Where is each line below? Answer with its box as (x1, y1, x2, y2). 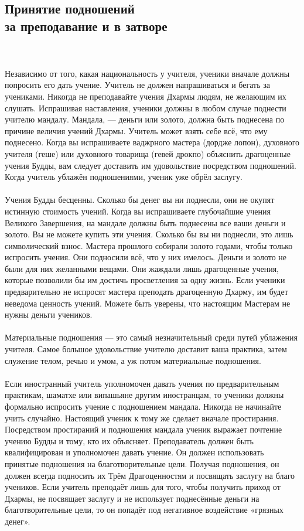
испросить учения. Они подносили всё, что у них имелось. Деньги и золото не (5, 251, 287, 263)
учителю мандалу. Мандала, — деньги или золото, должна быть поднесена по (5, 113, 285, 125)
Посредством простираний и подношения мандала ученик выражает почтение (5, 423, 282, 435)
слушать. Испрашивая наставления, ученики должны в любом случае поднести (5, 101, 286, 114)
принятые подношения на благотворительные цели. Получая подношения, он (5, 457, 279, 469)
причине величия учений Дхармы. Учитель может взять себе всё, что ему (5, 124, 268, 137)
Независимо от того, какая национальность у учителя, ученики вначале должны (5, 67, 290, 79)
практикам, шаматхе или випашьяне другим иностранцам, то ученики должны (5, 389, 284, 401)
